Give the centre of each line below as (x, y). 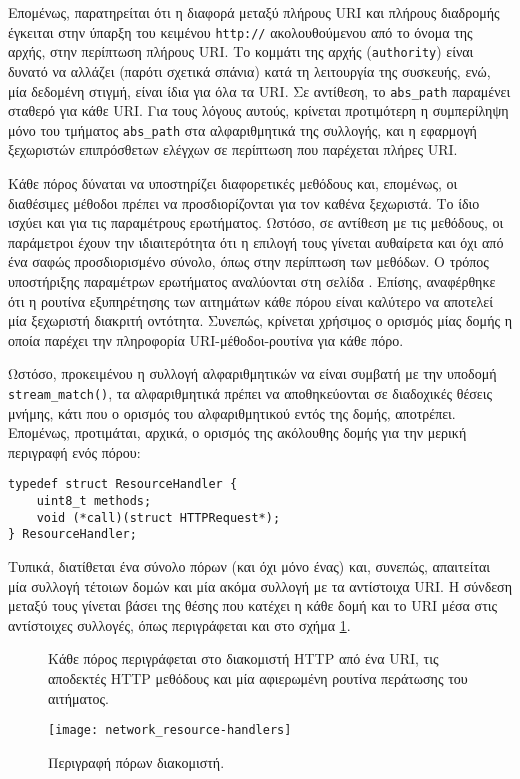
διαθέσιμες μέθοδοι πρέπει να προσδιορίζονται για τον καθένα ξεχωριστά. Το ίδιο (244, 202)
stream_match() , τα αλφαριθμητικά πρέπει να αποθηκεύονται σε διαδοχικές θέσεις (250, 392)
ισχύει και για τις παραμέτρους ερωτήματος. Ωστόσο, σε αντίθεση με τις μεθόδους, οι (256, 222)
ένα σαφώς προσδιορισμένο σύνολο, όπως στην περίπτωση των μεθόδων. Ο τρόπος (248, 261)
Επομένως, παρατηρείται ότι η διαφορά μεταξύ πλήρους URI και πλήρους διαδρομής (254, 12)
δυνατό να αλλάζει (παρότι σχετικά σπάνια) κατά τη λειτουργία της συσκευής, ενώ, (249, 70)
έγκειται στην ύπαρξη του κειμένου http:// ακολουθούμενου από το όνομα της (240, 31)
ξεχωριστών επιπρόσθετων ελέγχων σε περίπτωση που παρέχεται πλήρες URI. (233, 149)
